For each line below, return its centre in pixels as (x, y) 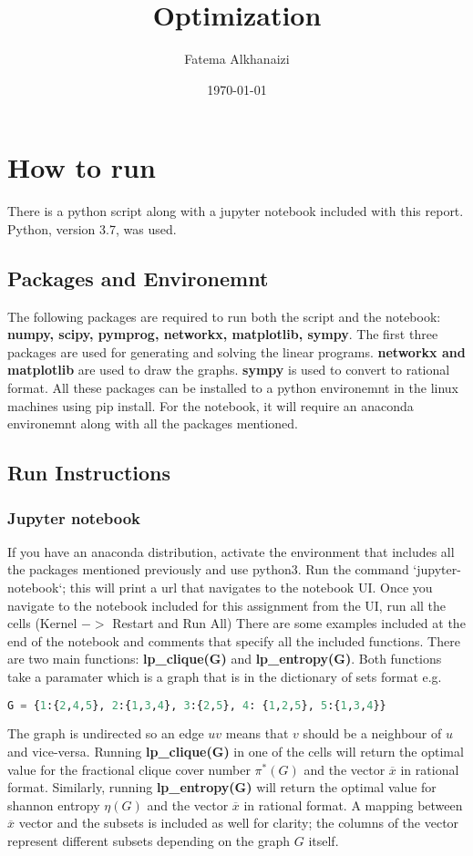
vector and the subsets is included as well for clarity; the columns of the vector (239, 823)
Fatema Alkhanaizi (237, 59)
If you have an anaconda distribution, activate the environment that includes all (231, 551)
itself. (324, 840)
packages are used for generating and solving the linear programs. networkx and (236, 351)
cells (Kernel (42, 623)
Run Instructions (89, 473)
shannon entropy (54, 804)
